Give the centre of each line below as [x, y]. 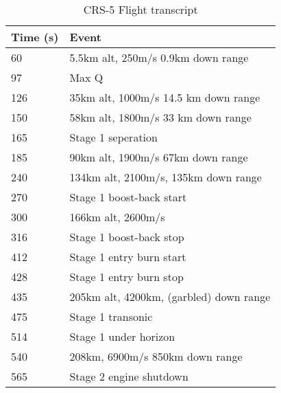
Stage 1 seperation [113, 137]
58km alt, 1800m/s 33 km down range [160, 117]
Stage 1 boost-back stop [127, 237]
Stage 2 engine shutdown [129, 376]
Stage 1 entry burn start [128, 257]
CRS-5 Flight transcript [140, 9]
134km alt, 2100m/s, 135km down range [166, 177]
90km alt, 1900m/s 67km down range [159, 157]
